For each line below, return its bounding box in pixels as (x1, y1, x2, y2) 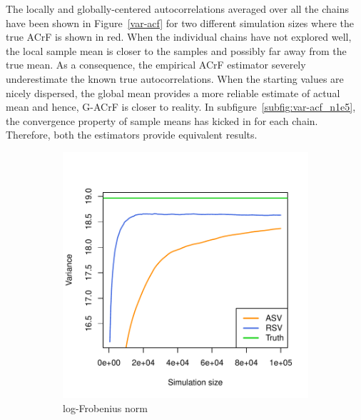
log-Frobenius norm (63, 400, 148, 415)
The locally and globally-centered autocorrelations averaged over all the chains (6, 1, 350, 16)
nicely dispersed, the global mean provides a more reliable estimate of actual (6, 85, 340, 100)
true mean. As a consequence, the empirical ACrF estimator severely (6, 57, 306, 72)
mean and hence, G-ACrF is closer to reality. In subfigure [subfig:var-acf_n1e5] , (6, 99, 356, 114)
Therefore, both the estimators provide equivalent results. (6, 127, 258, 142)
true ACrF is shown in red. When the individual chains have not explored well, (6, 29, 352, 44)
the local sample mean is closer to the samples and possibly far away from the (6, 43, 347, 58)
